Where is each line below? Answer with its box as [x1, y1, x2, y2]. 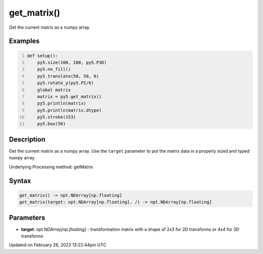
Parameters [9, 214, 45, 222]
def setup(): [27, 53, 58, 59]
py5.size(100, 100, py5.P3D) [37, 59, 107, 65]
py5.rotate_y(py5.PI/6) [37, 80, 94, 86]
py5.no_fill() [37, 66, 71, 72]
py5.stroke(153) [37, 115, 76, 120]
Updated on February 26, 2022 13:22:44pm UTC [9, 242, 107, 248]
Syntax [9, 176, 31, 185]
